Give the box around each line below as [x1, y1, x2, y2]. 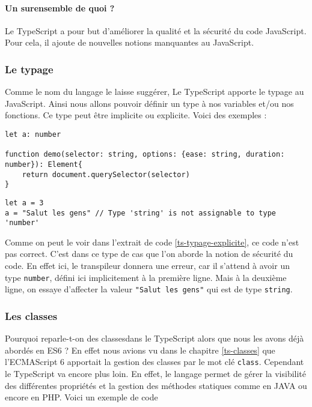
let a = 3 [5, 198, 44, 207]
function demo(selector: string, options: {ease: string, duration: [5, 150, 285, 159]
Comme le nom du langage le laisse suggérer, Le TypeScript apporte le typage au [5, 85, 304, 98]
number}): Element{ [5, 160, 82, 169]
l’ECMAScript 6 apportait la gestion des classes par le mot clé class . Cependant [5, 355, 304, 368]
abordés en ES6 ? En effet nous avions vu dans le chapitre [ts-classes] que [5, 343, 275, 356]
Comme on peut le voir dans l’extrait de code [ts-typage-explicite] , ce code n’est [5, 235, 299, 248]
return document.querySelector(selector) [22, 170, 190, 179]
